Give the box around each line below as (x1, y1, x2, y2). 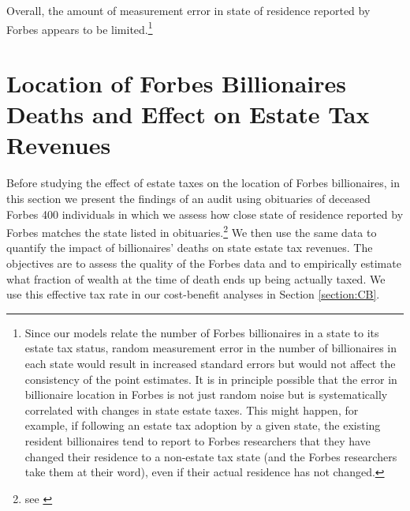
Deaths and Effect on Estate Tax (6, 98, 370, 130)
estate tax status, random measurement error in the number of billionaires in (24, 340, 397, 356)
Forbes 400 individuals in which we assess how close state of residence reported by (6, 205, 404, 222)
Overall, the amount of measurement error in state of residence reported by (6, 2, 371, 18)
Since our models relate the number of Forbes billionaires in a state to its (24, 324, 379, 340)
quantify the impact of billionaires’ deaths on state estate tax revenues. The (6, 239, 373, 256)
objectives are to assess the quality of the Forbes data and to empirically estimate (6, 254, 401, 271)
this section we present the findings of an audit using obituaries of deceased (6, 190, 371, 206)
